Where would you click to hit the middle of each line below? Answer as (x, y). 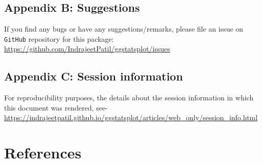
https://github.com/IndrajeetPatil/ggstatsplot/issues (87, 49)
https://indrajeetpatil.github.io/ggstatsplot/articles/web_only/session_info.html (131, 117)
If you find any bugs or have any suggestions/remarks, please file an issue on (124, 29)
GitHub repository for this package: (59, 38)
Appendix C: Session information (94, 76)
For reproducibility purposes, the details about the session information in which (129, 98)
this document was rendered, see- (56, 107)
